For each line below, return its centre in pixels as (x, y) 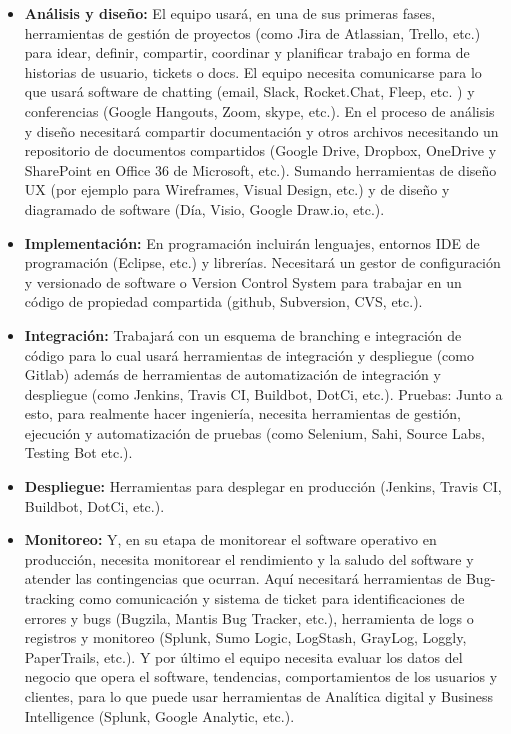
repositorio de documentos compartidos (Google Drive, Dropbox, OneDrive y (260, 150)
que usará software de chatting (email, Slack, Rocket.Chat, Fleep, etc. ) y (249, 91)
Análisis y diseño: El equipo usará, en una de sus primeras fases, (230, 13)
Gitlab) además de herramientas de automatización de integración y (232, 374)
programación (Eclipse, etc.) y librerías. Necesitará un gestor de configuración (262, 262)
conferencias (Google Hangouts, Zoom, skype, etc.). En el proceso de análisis (259, 110)
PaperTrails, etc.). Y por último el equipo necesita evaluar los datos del (243, 656)
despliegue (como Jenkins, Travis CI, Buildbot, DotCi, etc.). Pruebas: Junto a (263, 393)
